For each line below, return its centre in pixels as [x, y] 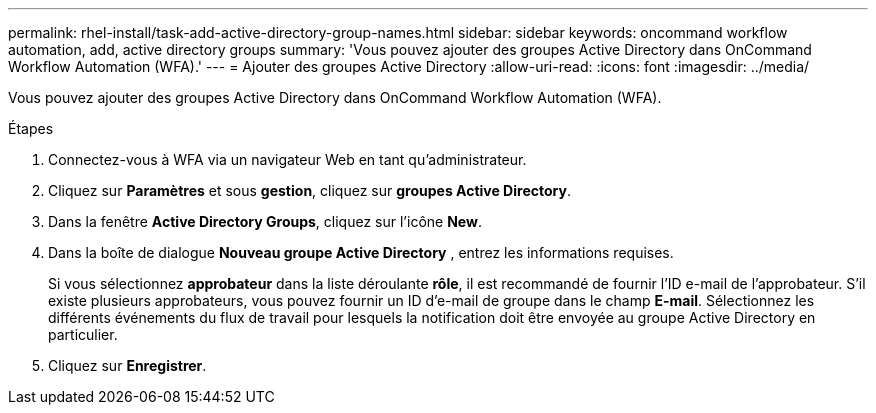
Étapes [31, 128]
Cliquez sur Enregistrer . [127, 365]
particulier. [83, 334]
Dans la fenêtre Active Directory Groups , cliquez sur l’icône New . [265, 221]
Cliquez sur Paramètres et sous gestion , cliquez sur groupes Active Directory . [309, 190]
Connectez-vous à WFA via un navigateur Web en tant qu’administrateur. [287, 159]
